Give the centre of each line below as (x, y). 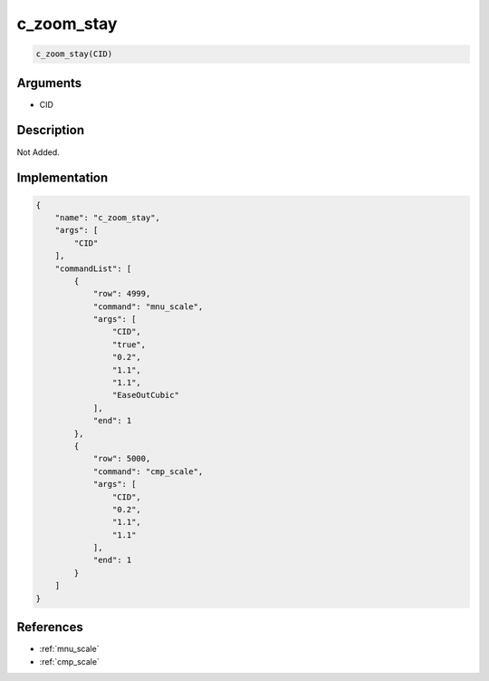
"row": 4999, (122, 294)
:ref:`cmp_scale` (69, 661)
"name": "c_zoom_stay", (107, 217)
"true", (129, 344)
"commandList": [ (93, 268)
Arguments (49, 83)
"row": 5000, (122, 459)
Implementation (62, 178)
